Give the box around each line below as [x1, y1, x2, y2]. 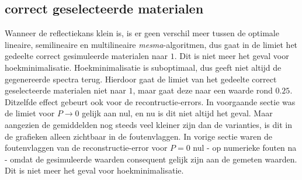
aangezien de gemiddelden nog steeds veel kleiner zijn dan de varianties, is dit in [5, 118, 292, 130]
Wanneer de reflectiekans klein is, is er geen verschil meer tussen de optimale [5, 27, 279, 39]
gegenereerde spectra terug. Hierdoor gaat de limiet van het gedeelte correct [5, 72, 277, 85]
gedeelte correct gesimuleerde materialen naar [5, 50, 168, 62]
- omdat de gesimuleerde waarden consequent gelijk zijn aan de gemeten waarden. [5, 153, 297, 165]
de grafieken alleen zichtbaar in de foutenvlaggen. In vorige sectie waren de [5, 130, 272, 142]
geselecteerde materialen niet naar [5, 84, 126, 96]
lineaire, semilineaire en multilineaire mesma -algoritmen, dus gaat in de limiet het [5, 38, 298, 50]
